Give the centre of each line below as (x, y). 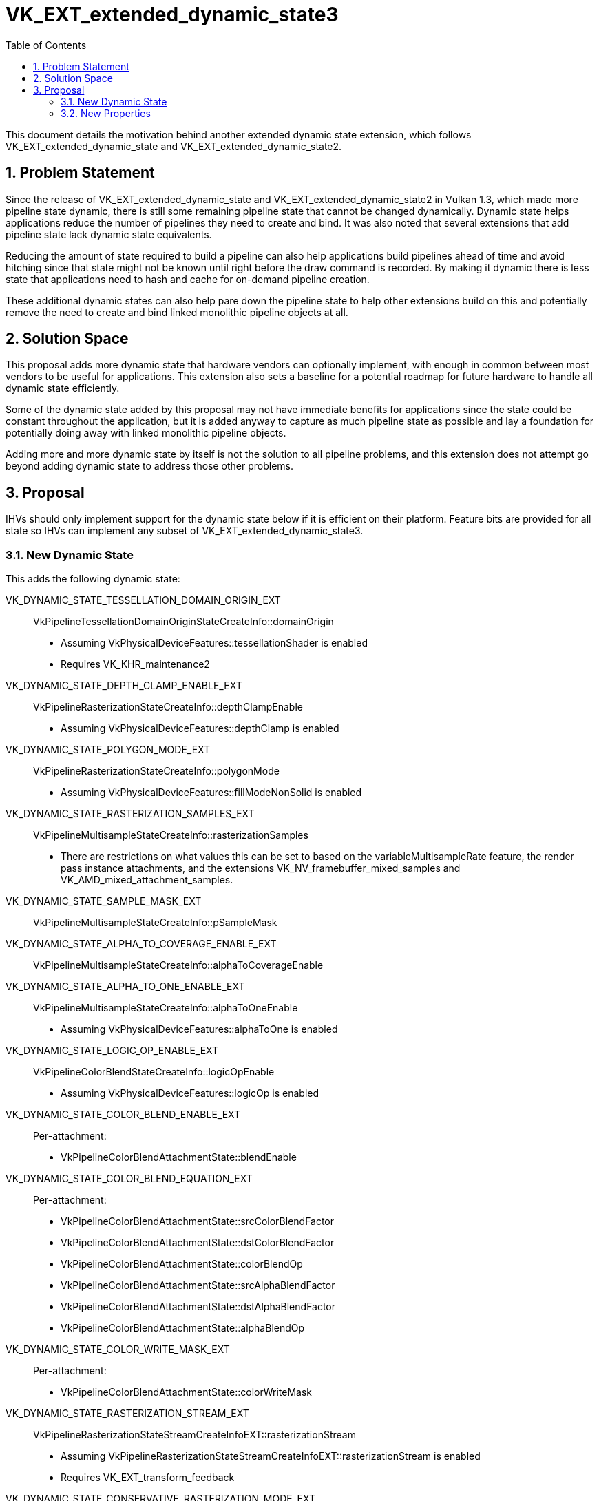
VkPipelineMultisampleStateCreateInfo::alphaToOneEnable (166, 1008)
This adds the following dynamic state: (93, 579)
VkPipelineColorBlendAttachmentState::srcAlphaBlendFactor (198, 1285)
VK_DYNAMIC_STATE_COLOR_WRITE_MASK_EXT (118, 1350)
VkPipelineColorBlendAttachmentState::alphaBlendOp (183, 1328)
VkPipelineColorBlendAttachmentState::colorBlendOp (182, 1264)
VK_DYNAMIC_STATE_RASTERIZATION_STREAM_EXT (127, 1414)
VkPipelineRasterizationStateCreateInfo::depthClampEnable (168, 707)
